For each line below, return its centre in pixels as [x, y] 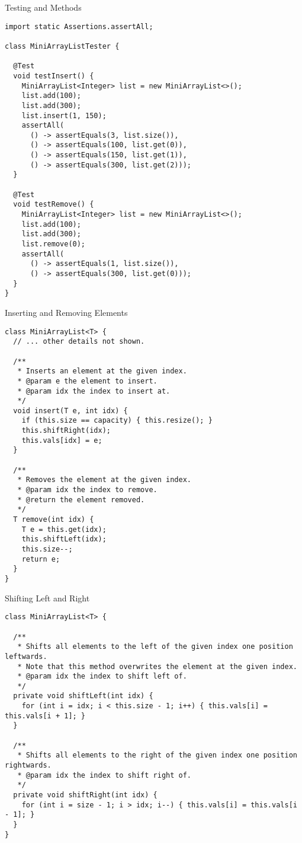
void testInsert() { [54, 76]
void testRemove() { [54, 205]
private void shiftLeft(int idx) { [83, 696]
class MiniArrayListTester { [62, 46]
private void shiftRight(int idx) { [85, 795]
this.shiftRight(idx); [66, 431]
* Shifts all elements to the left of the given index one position [155, 647]
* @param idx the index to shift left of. [102, 676]
